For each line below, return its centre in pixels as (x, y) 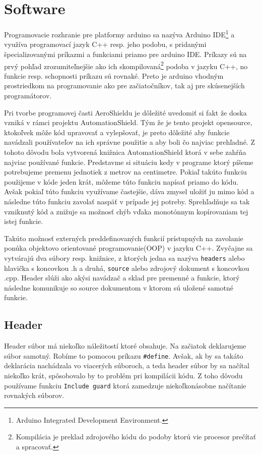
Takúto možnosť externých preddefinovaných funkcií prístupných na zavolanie (124, 238)
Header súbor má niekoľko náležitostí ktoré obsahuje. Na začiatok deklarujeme (125, 346)
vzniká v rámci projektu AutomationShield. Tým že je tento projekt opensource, (128, 122)
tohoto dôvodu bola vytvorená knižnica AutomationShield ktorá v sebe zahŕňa (125, 152)
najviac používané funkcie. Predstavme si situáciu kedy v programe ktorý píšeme (129, 162)
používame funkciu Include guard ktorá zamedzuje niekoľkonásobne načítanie (125, 385)
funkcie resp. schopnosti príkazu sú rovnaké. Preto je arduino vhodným (114, 75)
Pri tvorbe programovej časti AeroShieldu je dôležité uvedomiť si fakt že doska (125, 112)
